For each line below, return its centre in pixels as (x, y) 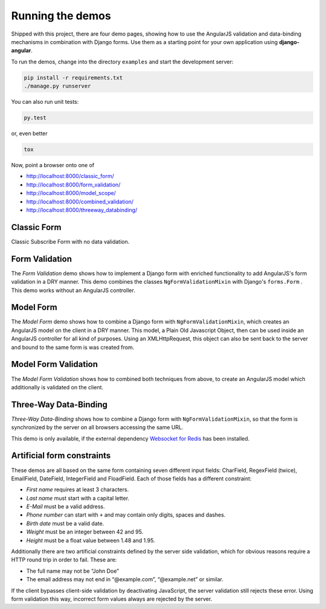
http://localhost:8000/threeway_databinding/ (82, 210)
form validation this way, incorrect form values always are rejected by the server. (112, 599)
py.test (35, 118)
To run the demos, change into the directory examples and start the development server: (122, 62)
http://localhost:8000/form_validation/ (73, 185)
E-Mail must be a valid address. (66, 506)
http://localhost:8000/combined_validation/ (80, 202)
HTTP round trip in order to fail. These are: (64, 560)
